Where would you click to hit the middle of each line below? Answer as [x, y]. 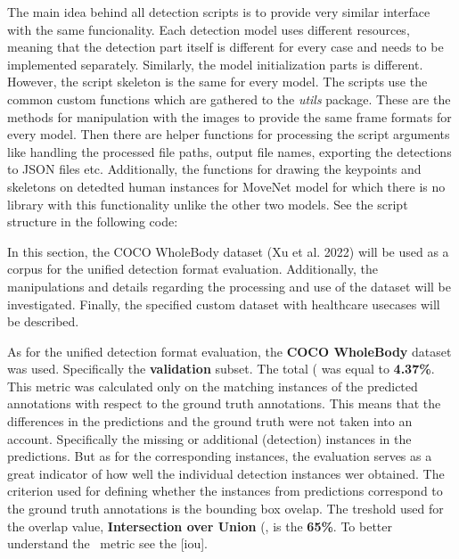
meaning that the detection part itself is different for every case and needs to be [225, 47]
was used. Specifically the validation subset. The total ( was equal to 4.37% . [221, 369]
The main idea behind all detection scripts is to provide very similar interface [219, 12]
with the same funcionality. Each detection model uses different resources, [209, 29]
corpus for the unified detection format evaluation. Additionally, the [193, 269]
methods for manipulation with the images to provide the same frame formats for [229, 116]
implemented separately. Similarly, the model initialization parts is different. [215, 64]
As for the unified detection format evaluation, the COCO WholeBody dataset [229, 351]
